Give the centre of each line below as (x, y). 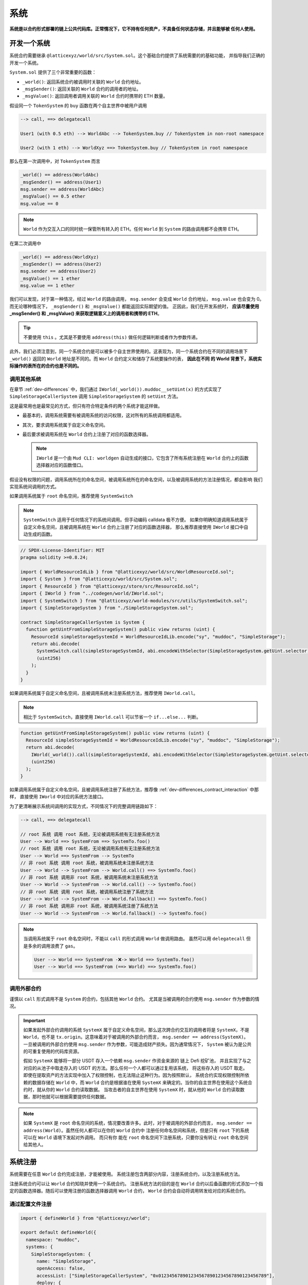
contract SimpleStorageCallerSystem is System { (83, 622)
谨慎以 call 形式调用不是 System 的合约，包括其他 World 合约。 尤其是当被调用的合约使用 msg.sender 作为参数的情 (134, 999)
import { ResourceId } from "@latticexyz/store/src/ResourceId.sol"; (110, 586)
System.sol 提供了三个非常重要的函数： (53, 72)
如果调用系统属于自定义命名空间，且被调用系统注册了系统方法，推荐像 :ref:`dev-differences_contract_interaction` (129, 790)
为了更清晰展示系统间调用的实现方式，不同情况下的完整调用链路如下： (84, 806)
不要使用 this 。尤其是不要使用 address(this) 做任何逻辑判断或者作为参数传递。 (112, 337)
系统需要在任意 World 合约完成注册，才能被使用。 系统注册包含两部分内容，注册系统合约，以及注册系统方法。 (126, 1174)
